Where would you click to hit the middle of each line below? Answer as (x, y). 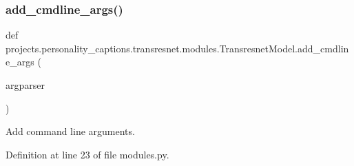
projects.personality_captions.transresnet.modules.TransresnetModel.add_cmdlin (177, 48)
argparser (25, 85)
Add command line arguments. (70, 131)
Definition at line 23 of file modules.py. (87, 154)
